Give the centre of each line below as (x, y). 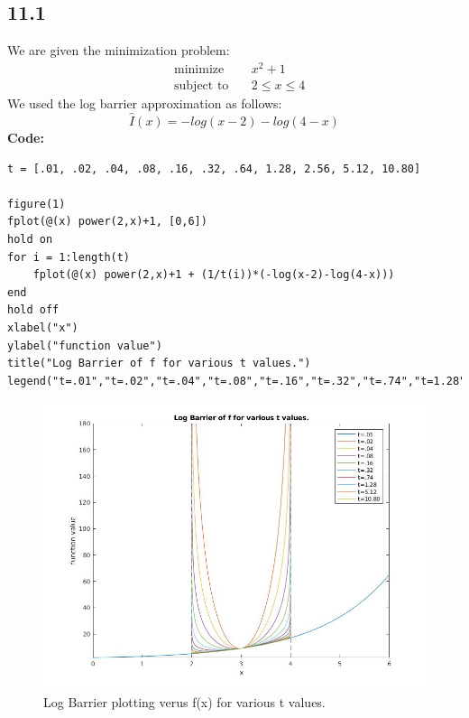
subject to (202, 86)
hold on (30, 239)
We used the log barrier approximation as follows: (145, 103)
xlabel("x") (43, 327)
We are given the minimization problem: (119, 50)
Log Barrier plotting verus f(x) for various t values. (184, 701)
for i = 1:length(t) (69, 257)
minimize (199, 69)
